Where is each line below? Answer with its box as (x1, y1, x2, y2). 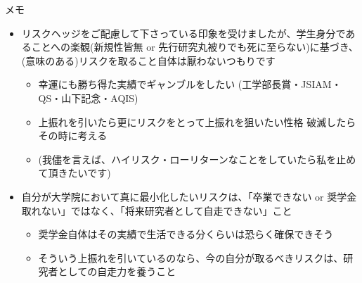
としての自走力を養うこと (58, 264, 176, 279)
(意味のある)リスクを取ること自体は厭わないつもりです (21, 53, 276, 68)
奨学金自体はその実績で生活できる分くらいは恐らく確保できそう (38, 227, 334, 241)
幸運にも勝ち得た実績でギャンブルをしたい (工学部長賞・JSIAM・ (38, 77, 342, 92)
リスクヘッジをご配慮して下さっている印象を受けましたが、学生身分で (21, 25, 346, 40)
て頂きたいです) (38, 165, 111, 180)
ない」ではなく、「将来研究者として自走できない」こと (41, 203, 292, 218)
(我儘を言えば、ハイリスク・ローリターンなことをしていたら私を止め (38, 151, 356, 166)
